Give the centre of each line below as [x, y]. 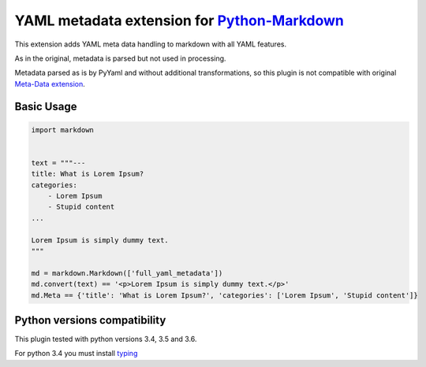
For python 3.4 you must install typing [76, 354]
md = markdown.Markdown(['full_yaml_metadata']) [127, 273]
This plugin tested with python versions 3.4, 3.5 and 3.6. [106, 339]
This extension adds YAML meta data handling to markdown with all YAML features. [151, 44]
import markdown [63, 130]
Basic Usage [46, 106]
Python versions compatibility [90, 320]
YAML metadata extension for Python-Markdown [179, 20]
